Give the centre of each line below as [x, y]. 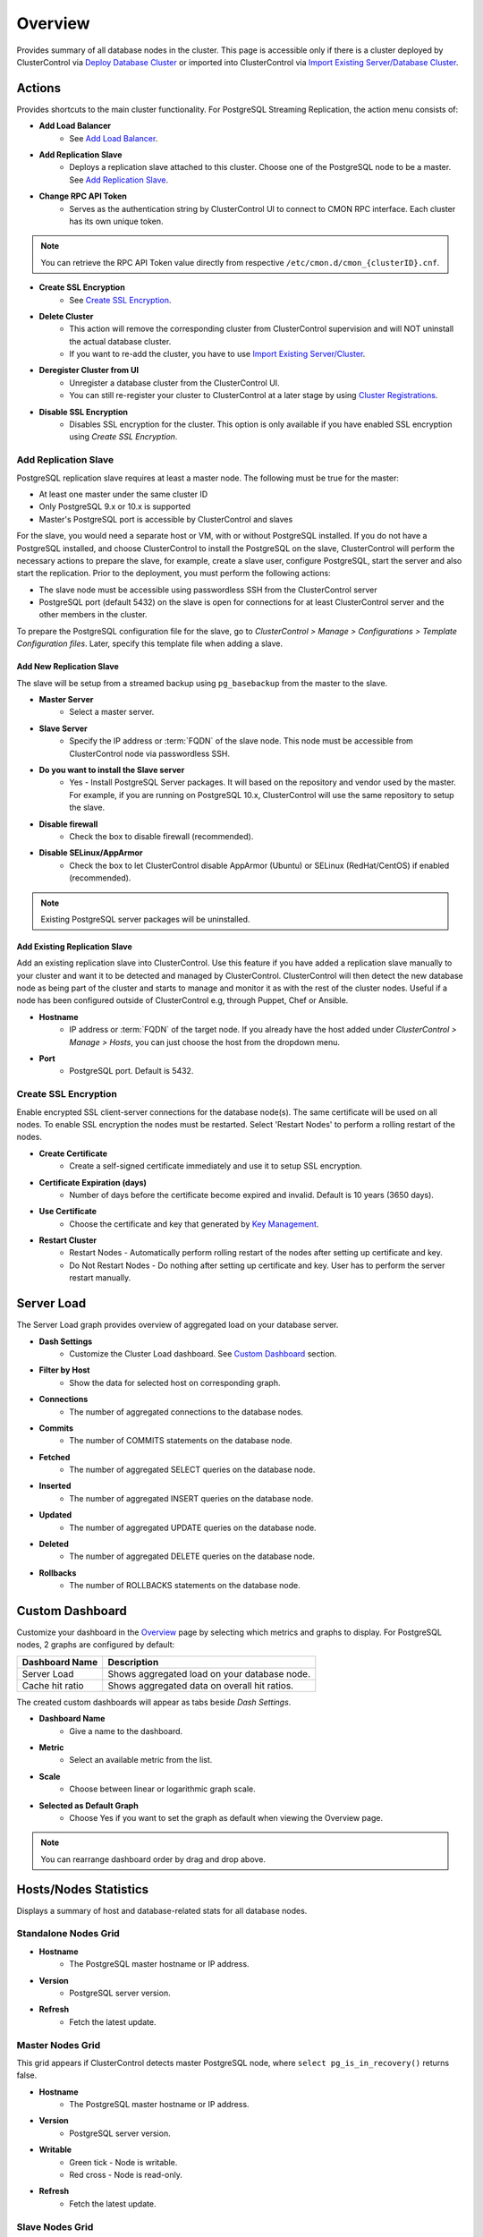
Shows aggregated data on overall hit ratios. [201, 1685]
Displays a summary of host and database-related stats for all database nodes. [162, 1910]
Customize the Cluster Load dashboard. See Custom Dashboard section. [203, 1353]
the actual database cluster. [120, 341]
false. [27, 2075]
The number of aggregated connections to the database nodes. [186, 1412]
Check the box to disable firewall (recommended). [161, 836]
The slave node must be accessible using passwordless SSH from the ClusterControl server [208, 590]
